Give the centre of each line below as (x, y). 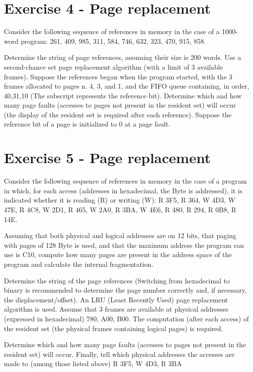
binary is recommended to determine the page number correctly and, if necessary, (126, 290)
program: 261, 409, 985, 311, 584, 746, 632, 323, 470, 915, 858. (113, 41)
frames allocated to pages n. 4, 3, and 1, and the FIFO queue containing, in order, (126, 86)
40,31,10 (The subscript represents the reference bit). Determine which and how (123, 95)
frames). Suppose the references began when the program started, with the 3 (118, 76)
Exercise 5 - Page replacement (107, 158)
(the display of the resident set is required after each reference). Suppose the (118, 114)
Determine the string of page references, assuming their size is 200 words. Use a (123, 57)
